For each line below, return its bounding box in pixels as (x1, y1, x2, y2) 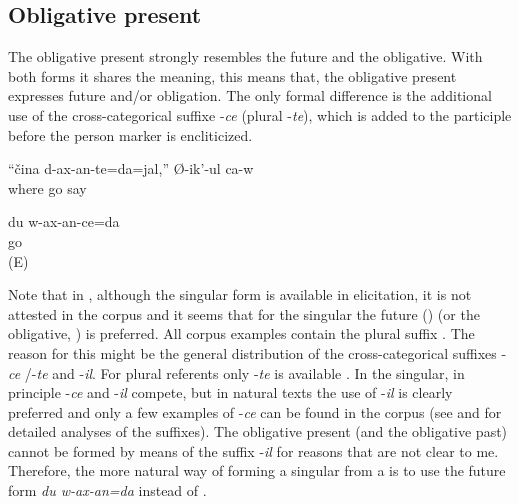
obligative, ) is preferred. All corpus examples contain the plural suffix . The (8, 323, 475, 344)
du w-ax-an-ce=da (8, 211, 120, 232)
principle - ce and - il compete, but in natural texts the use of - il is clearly (8, 382, 453, 403)
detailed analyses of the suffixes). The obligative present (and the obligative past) (8, 421, 508, 442)
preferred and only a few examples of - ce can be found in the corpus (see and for (8, 401, 502, 422)
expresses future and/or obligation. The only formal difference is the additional (8, 85, 492, 106)
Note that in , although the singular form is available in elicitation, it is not (8, 284, 472, 305)
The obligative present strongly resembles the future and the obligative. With (8, 46, 483, 67)
